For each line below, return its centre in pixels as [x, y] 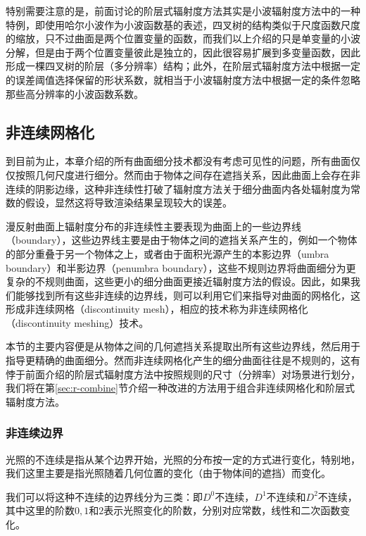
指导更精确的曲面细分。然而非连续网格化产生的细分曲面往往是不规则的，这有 [183, 360]
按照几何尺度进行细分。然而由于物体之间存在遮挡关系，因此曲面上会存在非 [188, 174]
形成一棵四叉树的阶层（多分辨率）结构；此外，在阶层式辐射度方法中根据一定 [183, 66]
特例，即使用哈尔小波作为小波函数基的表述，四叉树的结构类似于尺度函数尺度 [183, 24]
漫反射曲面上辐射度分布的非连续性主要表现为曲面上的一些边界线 [153, 226]
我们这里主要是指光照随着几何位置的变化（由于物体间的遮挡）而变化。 [168, 473]
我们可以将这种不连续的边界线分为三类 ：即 [104, 496]
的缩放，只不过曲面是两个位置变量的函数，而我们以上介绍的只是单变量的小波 [183, 38]
